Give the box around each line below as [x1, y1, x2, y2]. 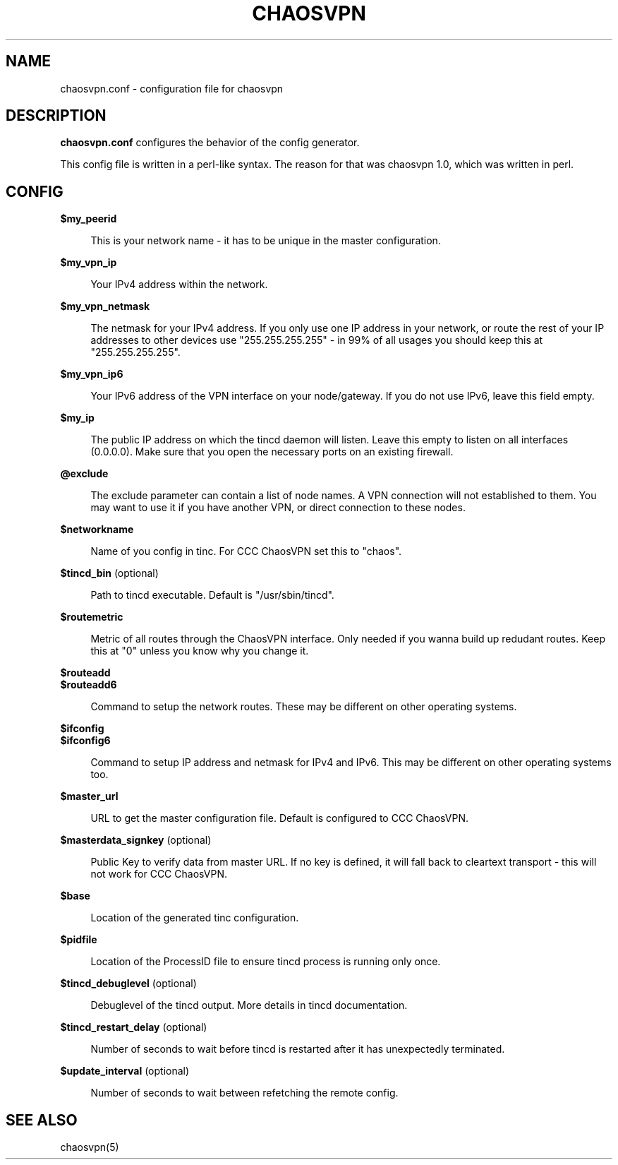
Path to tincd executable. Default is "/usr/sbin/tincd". [90, 589, 334, 602]
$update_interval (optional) [60, 1065, 190, 1077]
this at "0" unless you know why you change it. [90, 645, 309, 657]
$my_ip [60, 412, 95, 424]
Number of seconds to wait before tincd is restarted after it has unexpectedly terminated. [90, 1043, 505, 1056]
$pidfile [60, 933, 97, 946]
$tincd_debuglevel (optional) [60, 977, 197, 990]
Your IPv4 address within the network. [90, 278, 268, 291]
